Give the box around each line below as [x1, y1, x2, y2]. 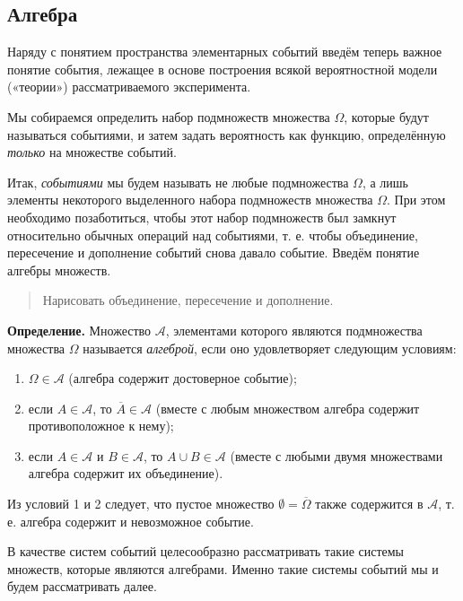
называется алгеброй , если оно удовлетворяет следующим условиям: [83, 338, 457, 357]
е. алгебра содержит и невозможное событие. [7, 511, 254, 530]
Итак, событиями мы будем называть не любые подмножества [7, 172, 349, 191]
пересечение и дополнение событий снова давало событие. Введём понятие [7, 243, 420, 262]
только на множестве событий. [7, 143, 177, 161]
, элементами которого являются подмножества [165, 320, 423, 339]
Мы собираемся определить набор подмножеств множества [7, 107, 330, 126]
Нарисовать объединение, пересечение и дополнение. [42, 291, 334, 309]
